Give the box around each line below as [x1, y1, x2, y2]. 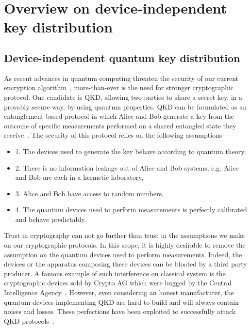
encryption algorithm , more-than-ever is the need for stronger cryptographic [4, 82, 234, 93]
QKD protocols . [4, 315, 54, 326]
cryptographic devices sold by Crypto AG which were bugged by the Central [4, 278, 232, 288]
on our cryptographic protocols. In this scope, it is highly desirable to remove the [4, 240, 246, 250]
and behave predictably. [15, 214, 86, 224]
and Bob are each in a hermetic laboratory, [15, 172, 144, 182]
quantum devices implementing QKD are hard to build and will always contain [4, 297, 239, 307]
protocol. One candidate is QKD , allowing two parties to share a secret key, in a [4, 92, 243, 102]
